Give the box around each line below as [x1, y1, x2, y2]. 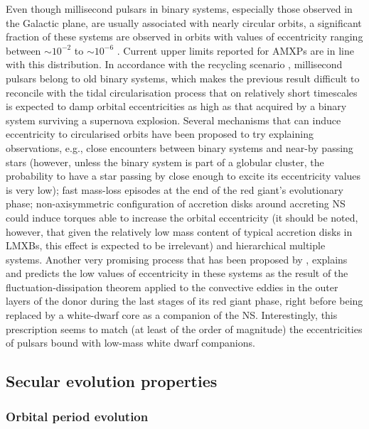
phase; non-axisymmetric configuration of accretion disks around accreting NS [6, 196, 346, 211]
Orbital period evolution [6, 407, 149, 425]
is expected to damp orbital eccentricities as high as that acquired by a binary [6, 99, 347, 114]
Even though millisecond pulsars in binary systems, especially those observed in [6, 1, 353, 16]
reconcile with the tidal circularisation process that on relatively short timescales [6, 85, 358, 99]
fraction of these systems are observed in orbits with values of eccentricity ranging [6, 29, 363, 44]
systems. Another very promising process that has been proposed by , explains [6, 251, 348, 266]
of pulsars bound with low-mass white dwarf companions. [6, 335, 255, 350]
